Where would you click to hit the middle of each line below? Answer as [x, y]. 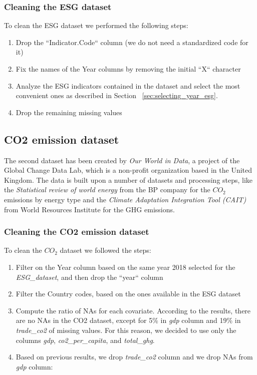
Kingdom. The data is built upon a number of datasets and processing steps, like [128, 179]
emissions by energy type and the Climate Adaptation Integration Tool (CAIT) [125, 199]
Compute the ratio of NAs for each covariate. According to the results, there [133, 310]
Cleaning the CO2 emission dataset [77, 232]
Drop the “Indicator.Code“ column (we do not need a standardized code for [132, 42]
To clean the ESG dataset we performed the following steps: [96, 25]
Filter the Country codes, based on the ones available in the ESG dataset [128, 294]
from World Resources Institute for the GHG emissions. [89, 209]
